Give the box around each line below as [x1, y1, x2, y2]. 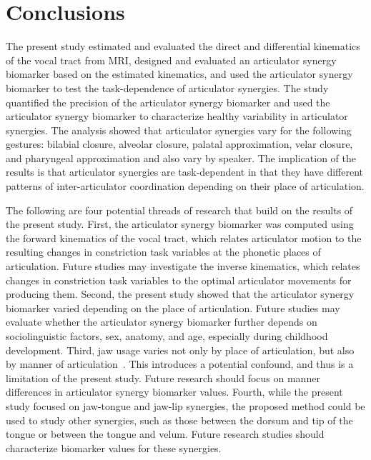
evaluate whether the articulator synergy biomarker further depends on [6, 314, 317, 329]
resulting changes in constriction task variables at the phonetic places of [6, 244, 321, 259]
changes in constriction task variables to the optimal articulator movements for [6, 272, 352, 287]
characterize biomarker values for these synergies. [6, 440, 222, 455]
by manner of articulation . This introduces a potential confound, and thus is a [6, 356, 354, 371]
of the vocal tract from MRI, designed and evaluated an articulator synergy [6, 52, 337, 67]
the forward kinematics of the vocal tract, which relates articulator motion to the [6, 230, 362, 245]
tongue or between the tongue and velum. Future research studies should [6, 426, 325, 441]
